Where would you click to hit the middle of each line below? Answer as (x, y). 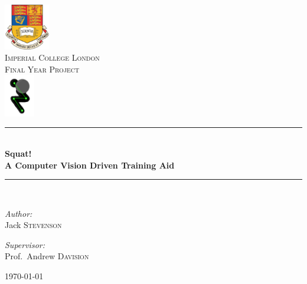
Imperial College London (52, 57)
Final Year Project (42, 69)
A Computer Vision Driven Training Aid (90, 165)
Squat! (18, 153)
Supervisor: (25, 244)
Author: (19, 213)
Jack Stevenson (33, 225)
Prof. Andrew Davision (47, 256)
